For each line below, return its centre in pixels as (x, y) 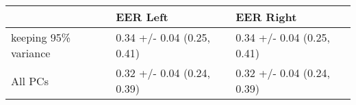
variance (31, 53)
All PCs (30, 80)
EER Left (142, 17)
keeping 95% (41, 37)
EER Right (266, 17)
